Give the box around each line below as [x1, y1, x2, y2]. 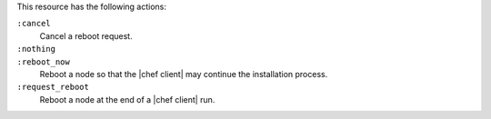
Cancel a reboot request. [39, 30, 133, 41]
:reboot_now [16, 56, 70, 67]
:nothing [16, 44, 56, 55]
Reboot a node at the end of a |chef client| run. [39, 94, 215, 104]
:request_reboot [16, 82, 90, 93]
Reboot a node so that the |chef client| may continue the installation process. [39, 68, 328, 79]
